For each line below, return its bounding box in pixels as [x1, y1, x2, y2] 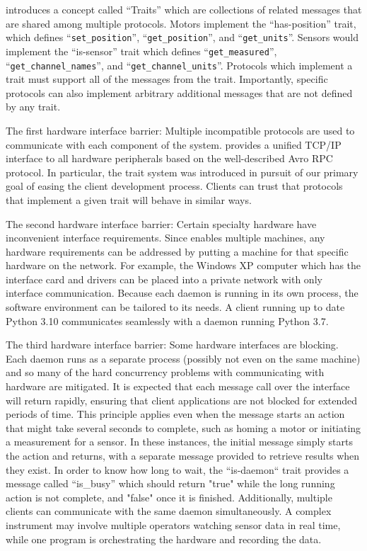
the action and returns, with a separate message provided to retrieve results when [6, 448, 360, 462]
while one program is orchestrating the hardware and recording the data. [6, 531, 322, 546]
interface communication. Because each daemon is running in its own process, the [6, 285, 359, 300]
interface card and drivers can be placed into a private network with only [6, 271, 322, 286]
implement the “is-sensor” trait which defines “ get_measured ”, [6, 43, 277, 58]
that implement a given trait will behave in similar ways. [6, 192, 252, 207]
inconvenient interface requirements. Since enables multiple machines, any [6, 230, 325, 245]
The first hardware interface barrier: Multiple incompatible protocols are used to [6, 123, 355, 137]
